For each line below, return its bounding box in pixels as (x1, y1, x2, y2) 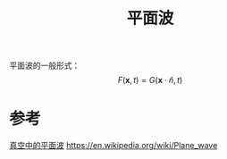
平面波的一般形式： (9, 60, 80, 71)
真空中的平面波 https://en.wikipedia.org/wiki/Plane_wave (9, 140, 218, 151)
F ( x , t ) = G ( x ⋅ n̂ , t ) (117, 75, 183, 86)
